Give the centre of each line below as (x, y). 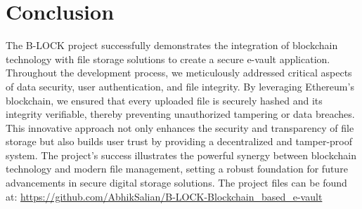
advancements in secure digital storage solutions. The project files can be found (176, 183)
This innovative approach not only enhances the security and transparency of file (180, 127)
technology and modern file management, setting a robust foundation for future (177, 169)
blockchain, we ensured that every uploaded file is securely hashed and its (164, 100)
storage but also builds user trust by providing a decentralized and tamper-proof (179, 141)
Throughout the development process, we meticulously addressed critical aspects (179, 73)
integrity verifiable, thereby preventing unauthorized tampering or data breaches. (180, 114)
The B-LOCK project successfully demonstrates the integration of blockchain (172, 45)
